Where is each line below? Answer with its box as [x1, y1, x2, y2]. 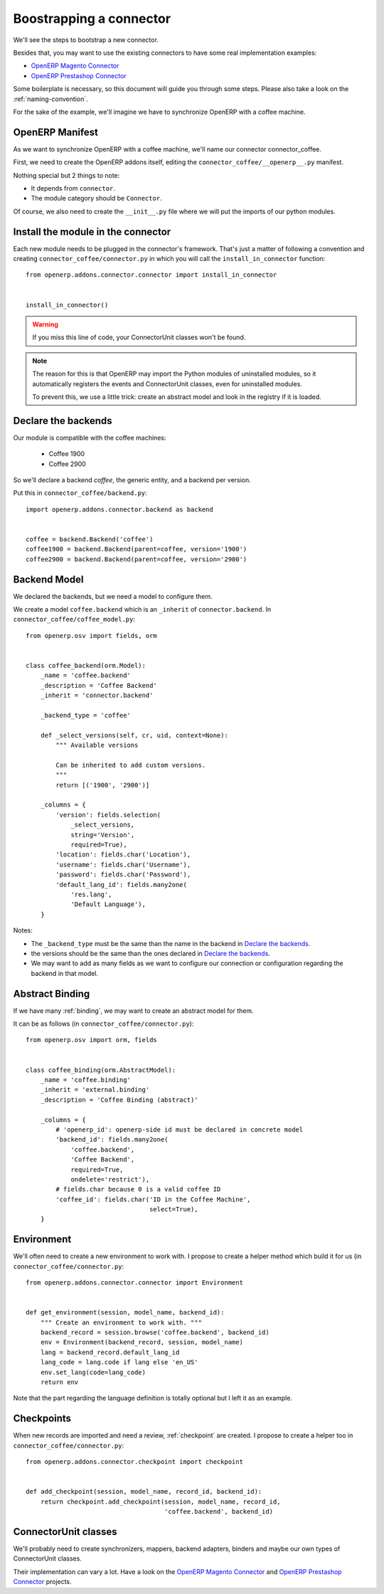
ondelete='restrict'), [70, 1175, 150, 1184]
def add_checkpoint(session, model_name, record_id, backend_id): [26, 1487, 262, 1496]
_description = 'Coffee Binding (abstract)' [40, 1095, 198, 1104]
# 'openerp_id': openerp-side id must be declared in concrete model [55, 1125, 304, 1134]
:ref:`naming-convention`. [13, 95, 88, 103]
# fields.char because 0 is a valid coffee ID [55, 1185, 221, 1194]
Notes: [13, 926, 33, 935]
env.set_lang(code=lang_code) [40, 1368, 146, 1376]
